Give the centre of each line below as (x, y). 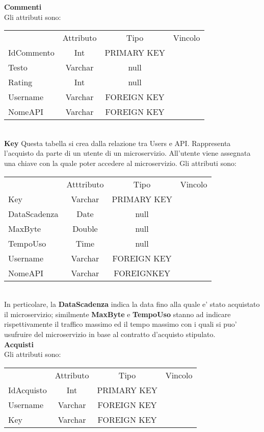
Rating (20, 82)
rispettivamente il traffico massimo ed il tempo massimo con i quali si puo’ (121, 324)
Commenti (23, 7)
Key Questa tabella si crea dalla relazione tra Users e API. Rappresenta (117, 143)
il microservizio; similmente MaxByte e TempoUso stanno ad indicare (117, 314)
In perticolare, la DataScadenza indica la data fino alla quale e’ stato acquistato (132, 304)
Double (85, 228)
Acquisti (19, 344)
